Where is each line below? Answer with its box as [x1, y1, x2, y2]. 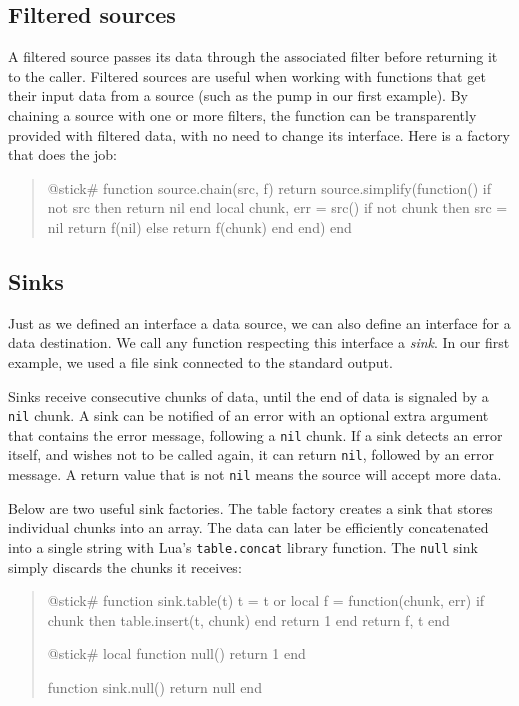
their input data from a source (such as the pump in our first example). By [8, 85, 468, 106]
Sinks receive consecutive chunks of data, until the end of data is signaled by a [8, 385, 489, 406]
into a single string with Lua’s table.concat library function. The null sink [8, 536, 478, 557]
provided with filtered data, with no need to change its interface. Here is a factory [8, 124, 511, 145]
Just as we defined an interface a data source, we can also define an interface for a [8, 312, 511, 333]
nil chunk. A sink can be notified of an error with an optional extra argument [8, 405, 489, 426]
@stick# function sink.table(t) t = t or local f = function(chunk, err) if [47, 590, 485, 611]
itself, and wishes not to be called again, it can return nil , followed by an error [8, 444, 494, 465]
